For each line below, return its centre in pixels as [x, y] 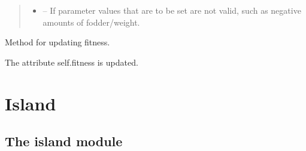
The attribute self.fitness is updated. [72, 62]
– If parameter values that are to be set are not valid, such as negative [172, 10]
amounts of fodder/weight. [91, 22]
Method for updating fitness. [57, 42]
